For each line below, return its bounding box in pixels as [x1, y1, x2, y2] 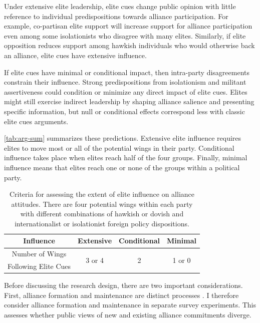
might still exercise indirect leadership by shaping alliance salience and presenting [4, 96, 254, 107]
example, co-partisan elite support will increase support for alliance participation [4, 21, 252, 31]
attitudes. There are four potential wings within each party [11, 198, 193, 209]
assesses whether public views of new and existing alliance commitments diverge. [4, 309, 251, 320]
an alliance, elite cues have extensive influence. [4, 50, 147, 60]
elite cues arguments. [4, 116, 69, 126]
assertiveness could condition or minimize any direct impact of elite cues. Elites [4, 86, 247, 97]
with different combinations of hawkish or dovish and [20, 208, 184, 219]
